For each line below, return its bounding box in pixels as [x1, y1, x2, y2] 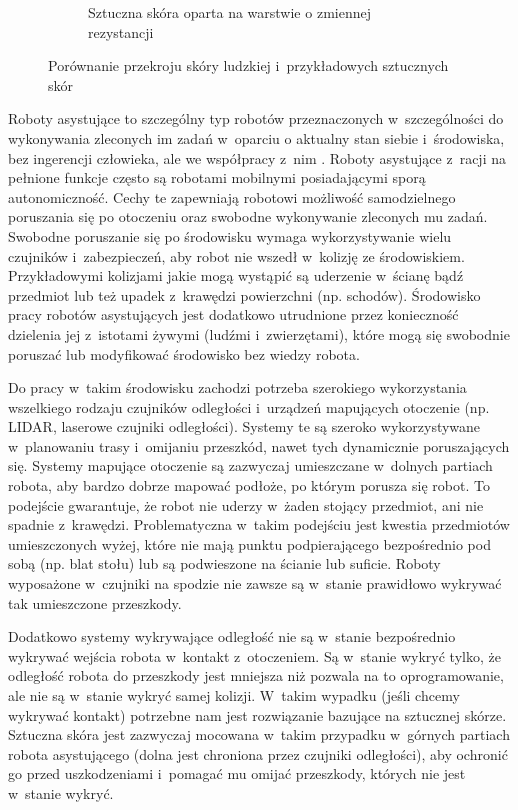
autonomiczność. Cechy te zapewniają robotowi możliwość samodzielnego [8, 186, 456, 207]
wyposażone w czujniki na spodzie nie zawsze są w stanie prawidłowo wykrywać [8, 573, 502, 594]
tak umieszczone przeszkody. [8, 592, 182, 613]
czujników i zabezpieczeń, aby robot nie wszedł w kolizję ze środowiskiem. [8, 245, 465, 266]
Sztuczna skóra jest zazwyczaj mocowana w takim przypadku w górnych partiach [8, 724, 510, 745]
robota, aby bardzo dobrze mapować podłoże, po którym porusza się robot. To [8, 475, 490, 496]
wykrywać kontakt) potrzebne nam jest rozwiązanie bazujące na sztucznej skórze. [8, 704, 507, 725]
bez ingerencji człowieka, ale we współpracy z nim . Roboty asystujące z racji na [8, 147, 506, 168]
